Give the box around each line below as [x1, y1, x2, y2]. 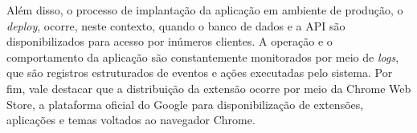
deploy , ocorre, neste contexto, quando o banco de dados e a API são [6, 17, 345, 34]
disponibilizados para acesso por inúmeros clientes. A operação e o [6, 33, 333, 50]
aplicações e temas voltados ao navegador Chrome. [6, 111, 256, 128]
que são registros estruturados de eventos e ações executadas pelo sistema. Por [6, 64, 393, 81]
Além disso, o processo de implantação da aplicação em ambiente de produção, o [6, 2, 403, 18]
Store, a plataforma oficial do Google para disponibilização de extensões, [6, 95, 364, 112]
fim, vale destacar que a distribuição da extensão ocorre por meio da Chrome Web [6, 79, 411, 96]
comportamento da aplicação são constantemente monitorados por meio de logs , [6, 48, 399, 65]
